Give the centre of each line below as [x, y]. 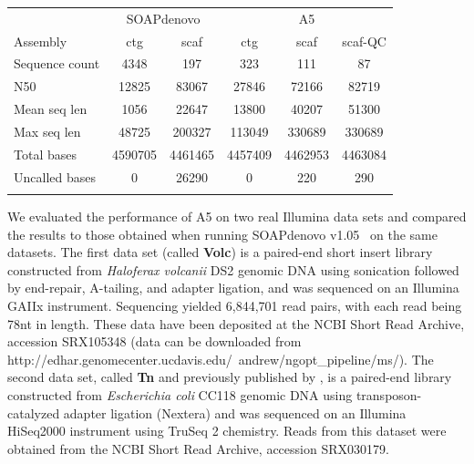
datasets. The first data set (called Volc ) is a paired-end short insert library [220, 252]
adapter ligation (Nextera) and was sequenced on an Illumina [235, 412]
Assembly [41, 41]
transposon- [389, 394]
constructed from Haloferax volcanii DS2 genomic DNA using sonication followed [233, 269]
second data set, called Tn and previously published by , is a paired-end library [230, 377]
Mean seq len [51, 109]
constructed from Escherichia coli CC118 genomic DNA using [180, 394]
